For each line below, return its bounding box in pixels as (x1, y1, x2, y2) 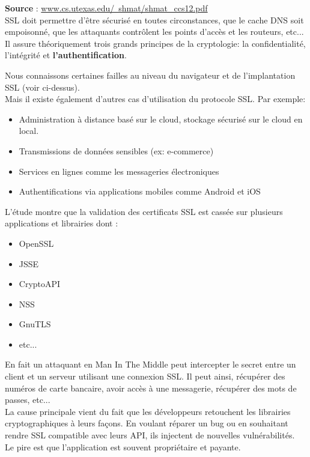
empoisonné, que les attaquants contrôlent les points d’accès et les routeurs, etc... (5, 25, 304, 38)
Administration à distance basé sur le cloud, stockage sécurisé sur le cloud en (19, 112, 303, 125)
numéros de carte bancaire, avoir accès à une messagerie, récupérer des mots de (5, 381, 297, 394)
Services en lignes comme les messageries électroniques (19, 165, 219, 177)
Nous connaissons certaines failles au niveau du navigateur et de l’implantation (5, 68, 296, 81)
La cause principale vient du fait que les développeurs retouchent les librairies (5, 405, 291, 417)
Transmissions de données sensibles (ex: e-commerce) (19, 144, 214, 157)
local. (19, 124, 39, 137)
